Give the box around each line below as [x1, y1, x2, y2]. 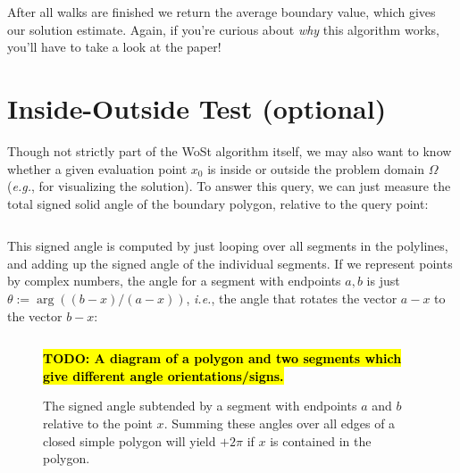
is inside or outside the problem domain [207, 159, 425, 178]
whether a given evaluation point [7, 159, 188, 178]
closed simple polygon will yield [43, 431, 216, 450]
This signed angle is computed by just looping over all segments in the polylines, [7, 236, 448, 255]
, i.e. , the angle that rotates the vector [186, 289, 397, 308]
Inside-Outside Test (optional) [7, 89, 387, 126]
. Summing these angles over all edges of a [163, 414, 396, 433]
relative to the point [43, 414, 153, 433]
